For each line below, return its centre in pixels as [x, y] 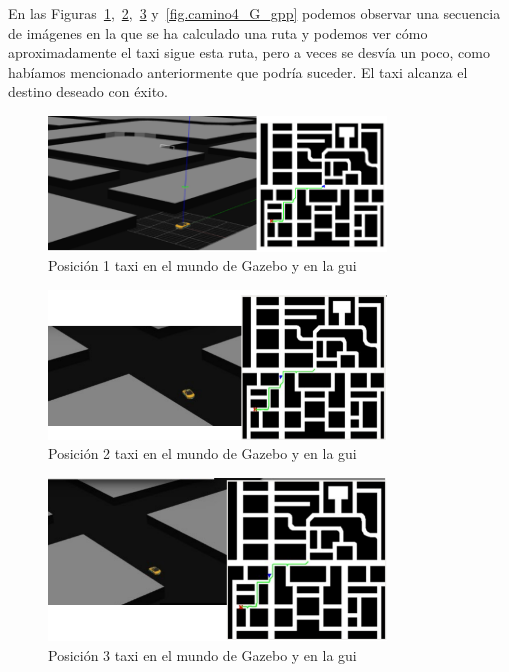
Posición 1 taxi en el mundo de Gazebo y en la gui [202, 265]
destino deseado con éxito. [88, 91]
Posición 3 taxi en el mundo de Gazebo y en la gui [202, 654]
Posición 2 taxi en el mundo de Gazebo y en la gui [202, 453]
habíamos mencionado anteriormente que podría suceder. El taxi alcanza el [238, 71]
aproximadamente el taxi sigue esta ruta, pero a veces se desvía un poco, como [249, 52]
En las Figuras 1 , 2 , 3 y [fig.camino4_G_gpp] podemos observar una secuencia [254, 13]
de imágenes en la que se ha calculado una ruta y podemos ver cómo [218, 32]
